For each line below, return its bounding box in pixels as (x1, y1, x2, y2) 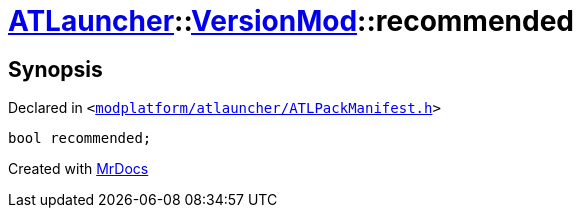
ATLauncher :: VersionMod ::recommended (8, 4, 575, 38)
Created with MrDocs (8, 160, 149, 178)
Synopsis (8, 56, 103, 82)
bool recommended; (8, 130, 152, 147)
